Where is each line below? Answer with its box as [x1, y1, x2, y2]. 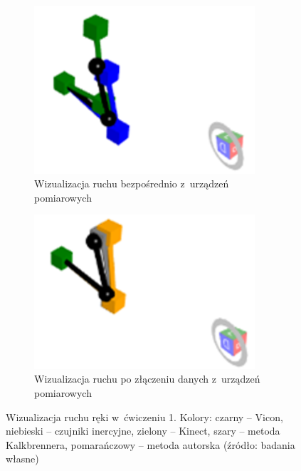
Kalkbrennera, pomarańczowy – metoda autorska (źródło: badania [6, 437, 295, 452]
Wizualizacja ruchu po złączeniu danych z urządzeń [34, 371, 260, 386]
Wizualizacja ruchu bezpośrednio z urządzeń [34, 176, 229, 191]
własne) [6, 451, 39, 466]
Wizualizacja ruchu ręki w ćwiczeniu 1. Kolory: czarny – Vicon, [6, 409, 283, 424]
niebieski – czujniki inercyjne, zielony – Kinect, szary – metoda [6, 423, 280, 438]
